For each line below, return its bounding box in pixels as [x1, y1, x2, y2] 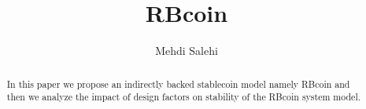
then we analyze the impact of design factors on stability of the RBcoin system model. [6, 90, 360, 104]
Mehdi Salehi [155, 42, 218, 59]
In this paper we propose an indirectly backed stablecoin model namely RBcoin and [6, 77, 350, 90]
